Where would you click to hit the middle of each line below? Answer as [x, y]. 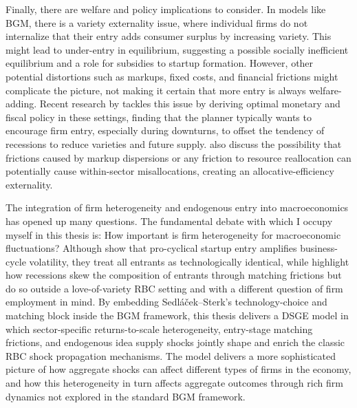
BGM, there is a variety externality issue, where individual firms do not [157, 22]
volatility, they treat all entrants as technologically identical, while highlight [189, 261]
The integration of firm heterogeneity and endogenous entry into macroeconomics [177, 207]
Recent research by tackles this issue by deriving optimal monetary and [190, 104]
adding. [21, 104]
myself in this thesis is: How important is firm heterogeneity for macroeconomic [173, 234]
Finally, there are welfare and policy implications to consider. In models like [166, 9]
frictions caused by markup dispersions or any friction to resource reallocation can [178, 157]
